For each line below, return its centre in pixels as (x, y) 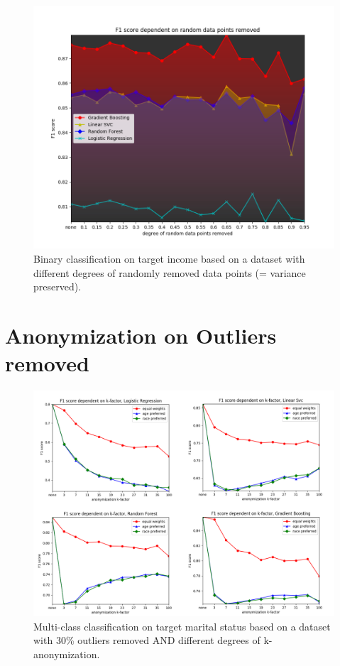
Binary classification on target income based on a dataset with (169, 258)
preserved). (57, 286)
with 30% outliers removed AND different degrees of (147, 640)
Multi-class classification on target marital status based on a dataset (182, 626)
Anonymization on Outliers (141, 335)
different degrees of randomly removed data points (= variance (170, 272)
